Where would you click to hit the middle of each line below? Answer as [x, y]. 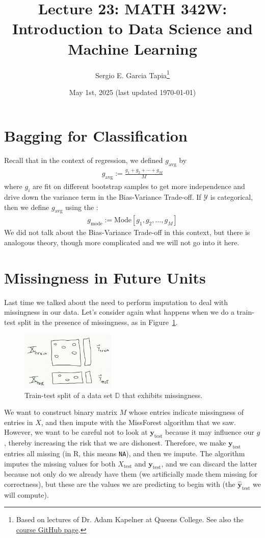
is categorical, [232, 196]
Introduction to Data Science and [132, 28]
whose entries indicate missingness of [186, 412]
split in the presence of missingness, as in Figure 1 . [98, 322]
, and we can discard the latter [209, 463]
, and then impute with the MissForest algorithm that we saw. [138, 422]
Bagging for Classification [96, 136]
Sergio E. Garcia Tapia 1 [132, 74]
